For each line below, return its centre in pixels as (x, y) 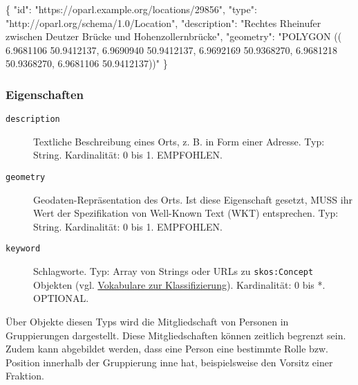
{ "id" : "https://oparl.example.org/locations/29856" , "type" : (131, 9)
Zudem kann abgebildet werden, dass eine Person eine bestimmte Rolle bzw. (167, 349)
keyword (23, 249)
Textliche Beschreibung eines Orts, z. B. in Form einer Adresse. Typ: (179, 141)
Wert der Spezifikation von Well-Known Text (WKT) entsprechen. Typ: (186, 213)
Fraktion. (25, 376)
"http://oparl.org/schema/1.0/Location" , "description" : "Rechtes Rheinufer (163, 23)
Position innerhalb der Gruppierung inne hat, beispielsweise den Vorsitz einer (169, 362)
